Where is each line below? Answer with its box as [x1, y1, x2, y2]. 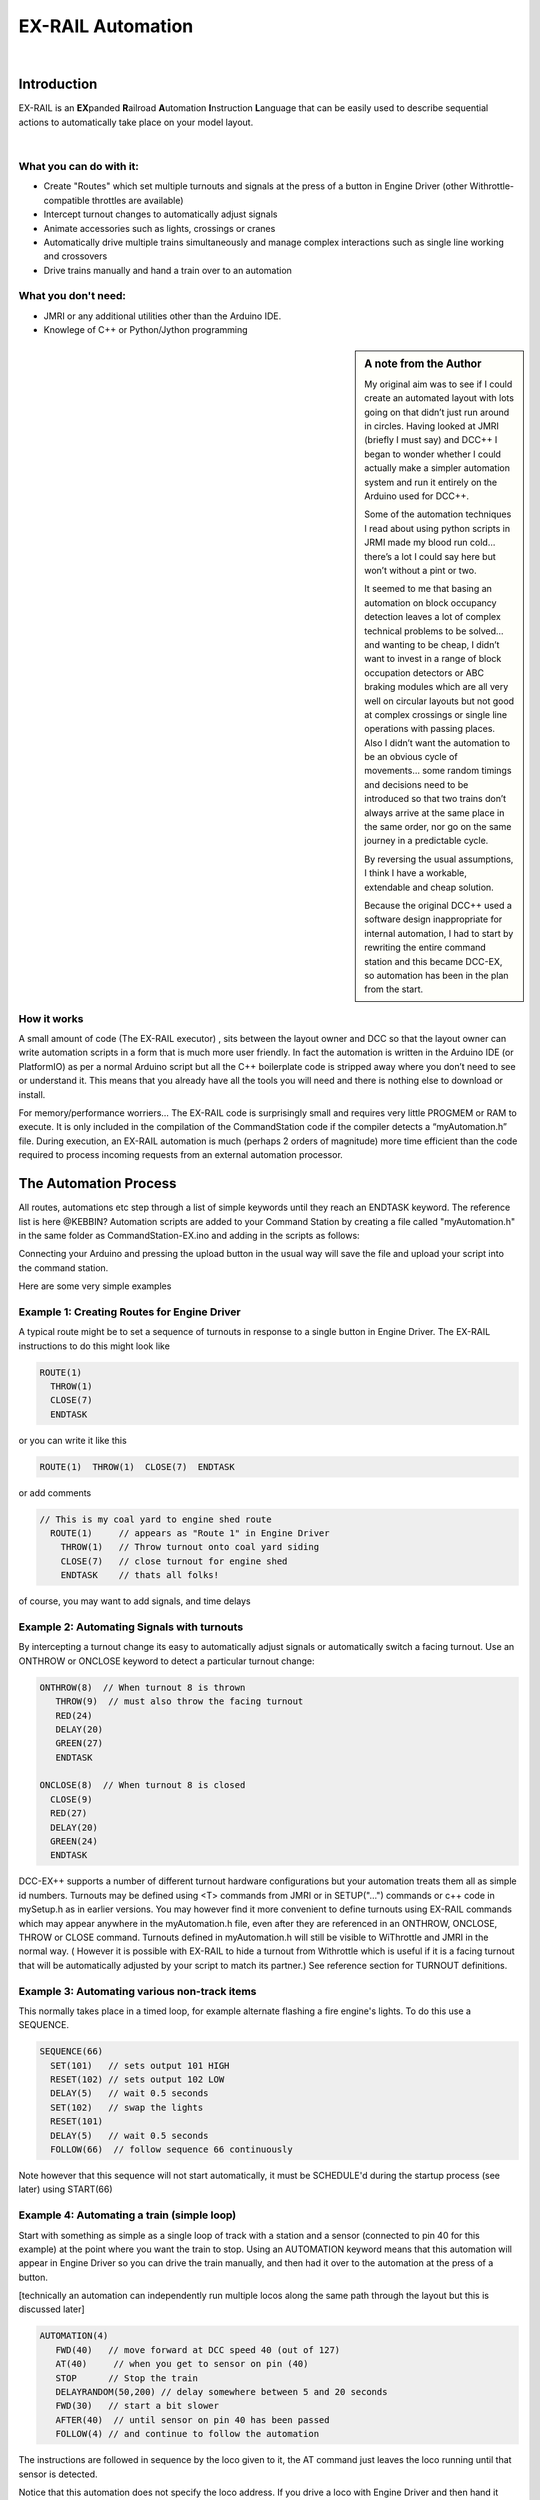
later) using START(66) [18, 2183, 114, 2195]
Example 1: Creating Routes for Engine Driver [18, 1305, 241, 1319]
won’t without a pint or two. [364, 564, 477, 576]
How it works [18, 1011, 84, 1025]
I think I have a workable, [364, 867, 467, 879]
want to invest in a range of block [364, 653, 502, 665]
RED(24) [55, 1710, 93, 1721]
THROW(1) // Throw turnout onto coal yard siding [60, 1541, 320, 1553]
